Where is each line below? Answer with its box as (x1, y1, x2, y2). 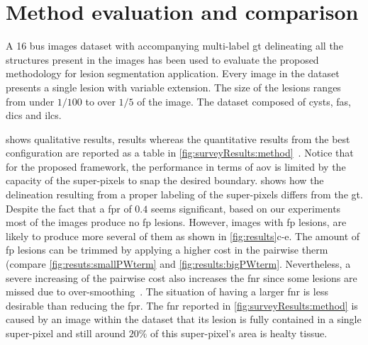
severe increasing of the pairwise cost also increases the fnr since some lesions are (6, 270, 357, 285)
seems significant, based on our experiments (150, 200, 341, 215)
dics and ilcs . (6, 108, 62, 123)
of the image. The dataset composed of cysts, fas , (137, 94, 351, 108)
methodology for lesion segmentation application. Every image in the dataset (6, 66, 340, 81)
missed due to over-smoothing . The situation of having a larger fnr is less (6, 284, 328, 299)
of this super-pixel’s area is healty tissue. (150, 326, 328, 340)
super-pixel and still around (6, 326, 126, 340)
